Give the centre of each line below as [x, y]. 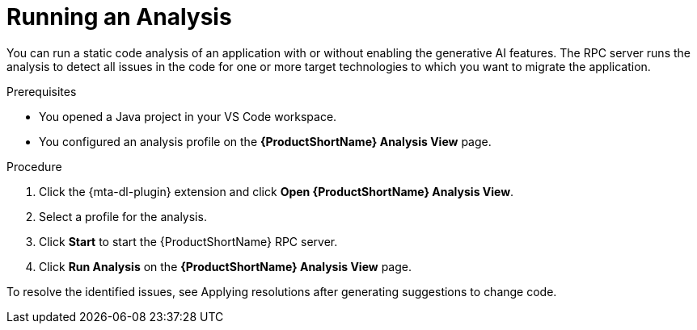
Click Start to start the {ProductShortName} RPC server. [188, 241]
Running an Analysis [119, 17]
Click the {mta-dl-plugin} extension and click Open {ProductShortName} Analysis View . [277, 191]
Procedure [34, 166]
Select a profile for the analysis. [123, 216]
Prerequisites [42, 91]
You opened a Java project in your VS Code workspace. [188, 116]
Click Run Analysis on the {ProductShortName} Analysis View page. [225, 266]
